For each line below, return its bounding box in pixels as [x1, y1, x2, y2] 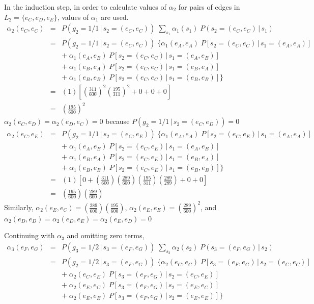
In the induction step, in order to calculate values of [4, 2, 166, 12]
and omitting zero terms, [67, 230, 145, 241]
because [105, 116, 130, 126]
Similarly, [4, 201, 34, 212]
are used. [101, 11, 129, 22]
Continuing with [4, 230, 55, 241]
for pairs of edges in [178, 2, 240, 12]
